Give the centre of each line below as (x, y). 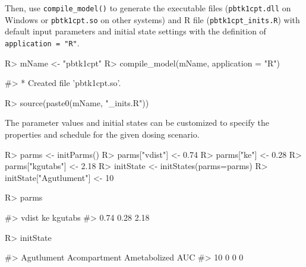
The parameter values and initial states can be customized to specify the (137, 123)
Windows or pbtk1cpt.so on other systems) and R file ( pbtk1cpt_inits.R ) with (152, 19)
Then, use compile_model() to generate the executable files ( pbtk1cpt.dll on (148, 8)
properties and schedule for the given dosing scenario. (102, 134)
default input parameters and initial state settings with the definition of (135, 31)
